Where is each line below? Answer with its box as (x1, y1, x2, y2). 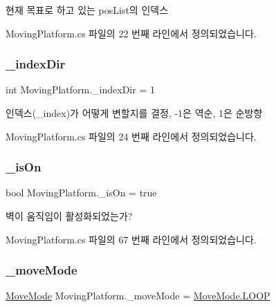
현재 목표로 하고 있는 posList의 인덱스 (6, 3, 169, 17)
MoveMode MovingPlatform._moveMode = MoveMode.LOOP (6, 288, 270, 303)
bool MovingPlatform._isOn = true (6, 185, 157, 200)
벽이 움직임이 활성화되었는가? (6, 209, 133, 223)
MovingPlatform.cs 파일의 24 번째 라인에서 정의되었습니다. (6, 129, 257, 143)
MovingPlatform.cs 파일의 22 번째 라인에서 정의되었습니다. (6, 26, 257, 40)
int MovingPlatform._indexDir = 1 (6, 82, 155, 97)
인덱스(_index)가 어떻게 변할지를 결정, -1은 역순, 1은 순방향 (6, 106, 263, 120)
